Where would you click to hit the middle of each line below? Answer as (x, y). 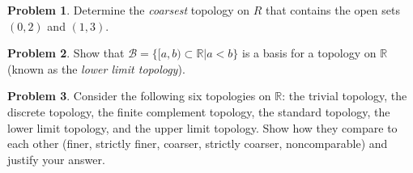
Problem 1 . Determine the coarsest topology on (129, 10)
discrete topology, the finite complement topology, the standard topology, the (199, 111)
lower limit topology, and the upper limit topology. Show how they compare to (202, 127)
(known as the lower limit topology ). (96, 68)
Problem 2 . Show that (66, 53)
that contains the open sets (333, 10)
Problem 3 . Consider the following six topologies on (139, 96)
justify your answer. (56, 159)
